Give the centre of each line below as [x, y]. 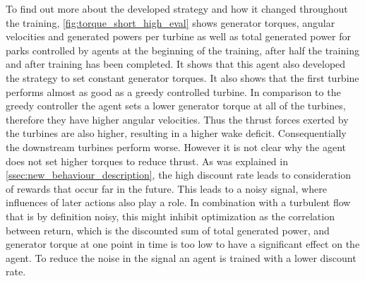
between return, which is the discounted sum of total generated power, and [168, 230]
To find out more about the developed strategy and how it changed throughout [177, 8]
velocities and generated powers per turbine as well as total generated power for [178, 36]
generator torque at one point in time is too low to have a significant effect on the [183, 244]
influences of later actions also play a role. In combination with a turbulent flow [178, 202]
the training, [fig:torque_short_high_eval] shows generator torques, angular [170, 22]
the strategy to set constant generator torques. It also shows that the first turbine [182, 77]
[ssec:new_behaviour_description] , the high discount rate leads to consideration [179, 175]
